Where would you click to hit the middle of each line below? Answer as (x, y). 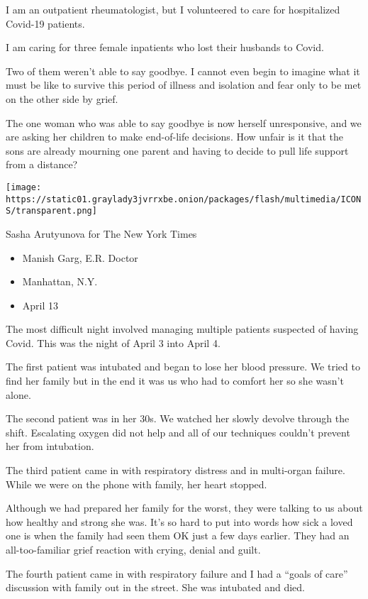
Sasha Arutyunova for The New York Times (101, 233)
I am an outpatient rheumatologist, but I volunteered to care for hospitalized (173, 9)
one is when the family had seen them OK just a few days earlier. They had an (178, 535)
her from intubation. (50, 446)
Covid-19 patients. (45, 23)
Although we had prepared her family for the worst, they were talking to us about (184, 508)
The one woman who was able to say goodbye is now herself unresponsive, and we (184, 122)
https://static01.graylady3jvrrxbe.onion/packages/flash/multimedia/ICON (184, 199)
